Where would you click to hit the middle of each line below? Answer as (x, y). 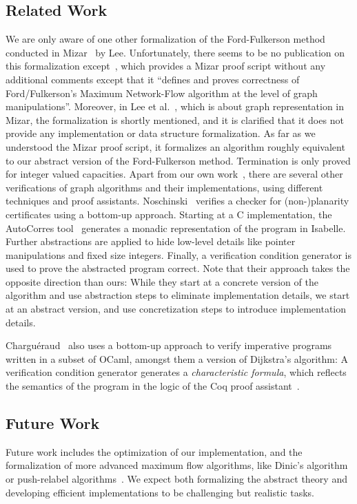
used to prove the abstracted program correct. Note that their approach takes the (178, 268)
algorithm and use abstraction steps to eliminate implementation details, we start (178, 295)
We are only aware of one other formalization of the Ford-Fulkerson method (165, 39)
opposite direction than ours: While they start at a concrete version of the (162, 281)
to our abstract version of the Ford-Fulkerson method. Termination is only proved (178, 160)
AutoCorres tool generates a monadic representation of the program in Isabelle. (176, 228)
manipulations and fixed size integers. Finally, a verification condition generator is (178, 254)
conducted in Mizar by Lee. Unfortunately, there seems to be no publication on (175, 52)
